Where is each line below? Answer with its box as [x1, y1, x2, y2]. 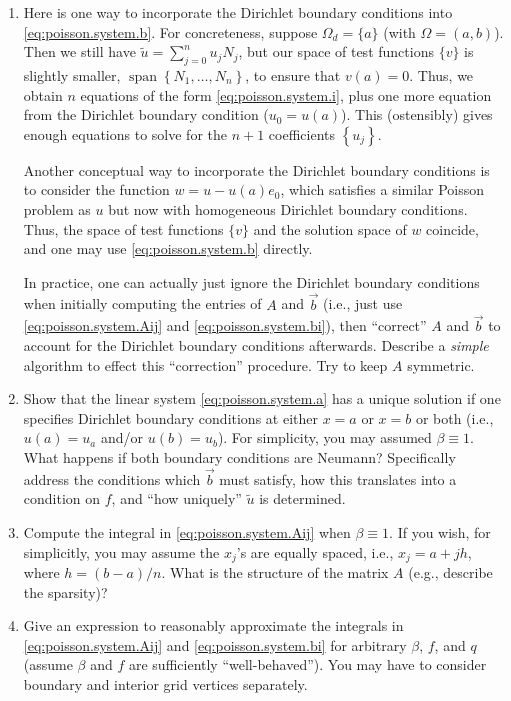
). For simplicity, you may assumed [217, 427, 432, 448]
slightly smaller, [23, 64, 121, 85]
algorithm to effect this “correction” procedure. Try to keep [23, 354, 388, 375]
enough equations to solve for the [23, 123, 227, 144]
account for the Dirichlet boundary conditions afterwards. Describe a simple [23, 334, 489, 355]
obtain [23, 84, 63, 105]
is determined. [259, 488, 346, 509]
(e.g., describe [408, 561, 493, 582]
